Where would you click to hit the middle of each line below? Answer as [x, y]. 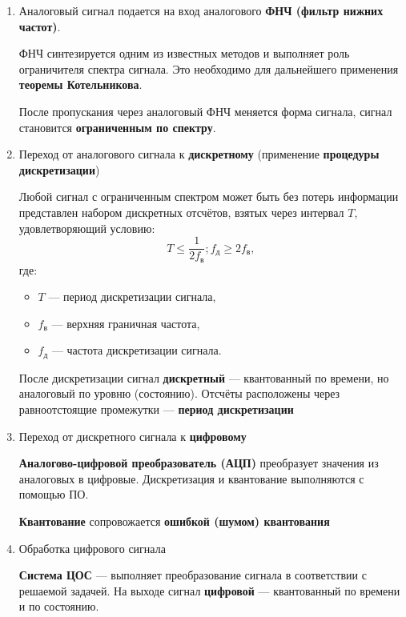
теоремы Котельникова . [80, 84]
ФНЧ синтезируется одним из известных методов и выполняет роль [184, 53]
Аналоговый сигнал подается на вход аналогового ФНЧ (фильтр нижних [201, 10]
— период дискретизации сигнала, [132, 296]
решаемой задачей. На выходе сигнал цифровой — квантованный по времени [209, 590]
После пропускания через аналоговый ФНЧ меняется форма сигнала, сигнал [205, 111]
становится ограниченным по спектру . [117, 127]
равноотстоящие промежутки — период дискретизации [156, 409]
